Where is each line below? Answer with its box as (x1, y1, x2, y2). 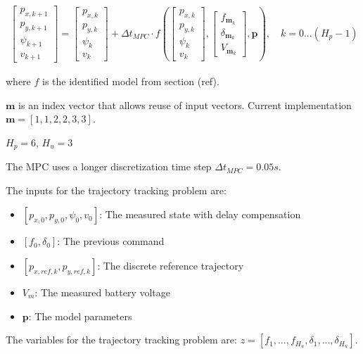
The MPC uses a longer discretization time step (6, 159, 212, 174)
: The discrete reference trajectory (97, 258, 244, 273)
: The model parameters (28, 308, 132, 323)
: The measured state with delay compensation (99, 207, 301, 222)
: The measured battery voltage (34, 285, 170, 300)
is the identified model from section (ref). (42, 74, 219, 88)
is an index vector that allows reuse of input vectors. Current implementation (18, 97, 352, 112)
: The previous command (57, 234, 165, 248)
